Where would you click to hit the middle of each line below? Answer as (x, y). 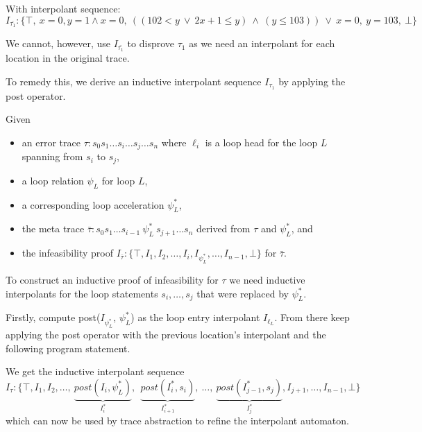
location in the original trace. (68, 58)
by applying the (312, 81)
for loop (118, 180)
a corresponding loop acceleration (93, 204)
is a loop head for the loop (261, 142)
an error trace (51, 142)
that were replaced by (243, 293)
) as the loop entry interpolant (195, 317)
